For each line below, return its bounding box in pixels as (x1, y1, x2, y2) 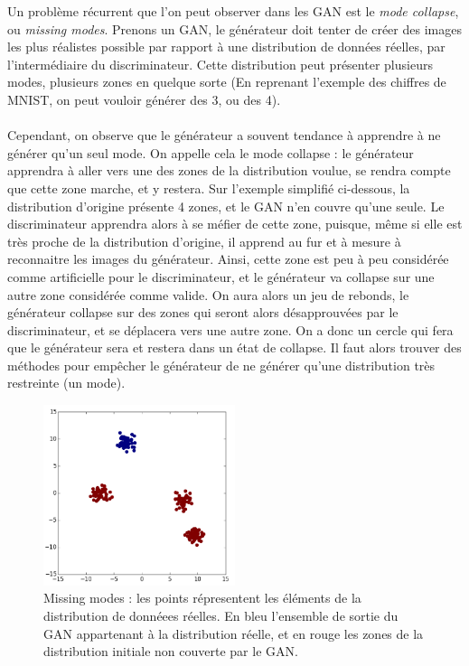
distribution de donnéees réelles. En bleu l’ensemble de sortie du (43, 605, 399, 624)
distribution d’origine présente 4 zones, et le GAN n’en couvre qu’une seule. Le (7, 196, 445, 215)
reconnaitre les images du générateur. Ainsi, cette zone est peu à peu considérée (7, 249, 449, 268)
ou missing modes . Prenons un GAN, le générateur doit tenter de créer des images (7, 19, 462, 38)
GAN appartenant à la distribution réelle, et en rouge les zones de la (43, 624, 424, 643)
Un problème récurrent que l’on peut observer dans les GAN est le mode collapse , (7, 2, 459, 20)
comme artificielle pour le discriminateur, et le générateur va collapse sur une (7, 267, 435, 286)
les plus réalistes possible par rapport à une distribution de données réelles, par (7, 37, 446, 56)
